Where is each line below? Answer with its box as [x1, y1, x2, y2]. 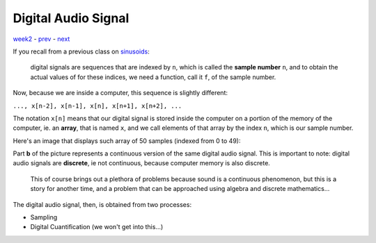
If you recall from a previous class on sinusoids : [13, 47, 150, 56]
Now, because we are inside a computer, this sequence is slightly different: [13, 89, 228, 97]
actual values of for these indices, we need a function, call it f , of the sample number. [30, 73, 276, 81]
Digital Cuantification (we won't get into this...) [30, 223, 164, 231]
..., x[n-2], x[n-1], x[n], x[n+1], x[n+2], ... [13, 101, 182, 110]
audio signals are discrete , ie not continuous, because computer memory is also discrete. [13, 159, 271, 167]
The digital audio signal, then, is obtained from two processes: [13, 200, 191, 208]
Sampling [30, 213, 58, 221]
